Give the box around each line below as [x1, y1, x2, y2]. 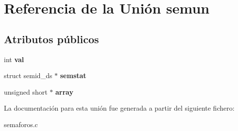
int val [4, 54, 24, 64]
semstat [60, 70, 86, 81]
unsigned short [4, 86, 48, 97]
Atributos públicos [4, 31, 99, 46]
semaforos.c [4, 119, 38, 129]
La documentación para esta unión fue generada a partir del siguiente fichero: [4, 103, 235, 113]
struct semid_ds [4, 70, 52, 81]
